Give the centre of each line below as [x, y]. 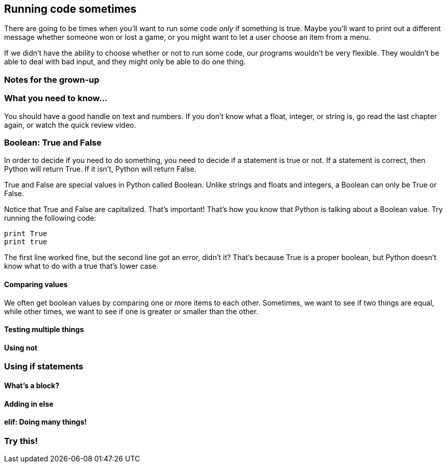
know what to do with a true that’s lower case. [81, 266]
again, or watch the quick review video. [70, 125]
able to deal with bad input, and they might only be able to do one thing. [125, 62]
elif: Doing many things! [45, 422]
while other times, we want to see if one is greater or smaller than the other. [131, 311]
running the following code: [50, 218]
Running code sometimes [70, 9]
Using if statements [44, 367]
